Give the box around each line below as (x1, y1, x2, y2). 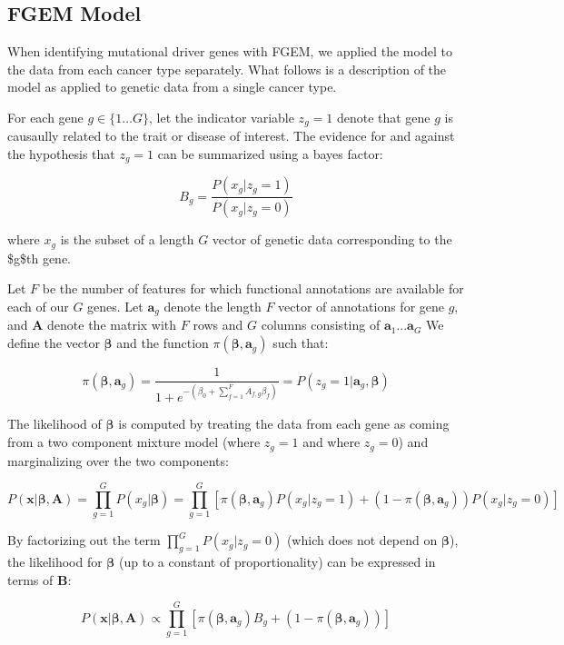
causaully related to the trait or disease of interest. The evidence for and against (7, 126, 455, 145)
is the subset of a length (60, 230, 194, 249)
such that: (272, 333, 329, 352)
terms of (7, 570, 54, 589)
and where (302, 432, 361, 451)
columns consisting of (261, 315, 381, 334)
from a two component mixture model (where (7, 432, 261, 451)
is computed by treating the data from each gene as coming (118, 414, 450, 433)
